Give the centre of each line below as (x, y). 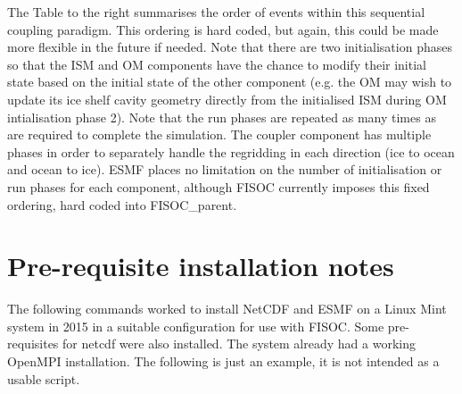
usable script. (44, 378)
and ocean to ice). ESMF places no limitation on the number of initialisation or (225, 169)
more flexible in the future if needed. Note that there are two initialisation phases (230, 47)
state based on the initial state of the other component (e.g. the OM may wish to (230, 82)
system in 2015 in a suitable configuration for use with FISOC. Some (196, 326)
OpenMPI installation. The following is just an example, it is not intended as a (223, 361)
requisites (33, 344)
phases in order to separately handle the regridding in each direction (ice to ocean (231, 151)
